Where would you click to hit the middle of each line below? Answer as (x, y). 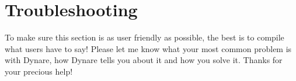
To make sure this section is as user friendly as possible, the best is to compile (144, 37)
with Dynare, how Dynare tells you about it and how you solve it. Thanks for (144, 60)
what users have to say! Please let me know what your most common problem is (148, 48)
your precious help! (39, 71)
